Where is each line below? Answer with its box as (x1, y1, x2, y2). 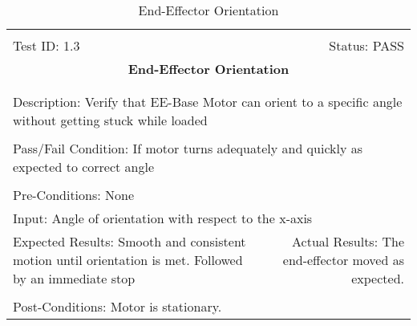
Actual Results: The (292, 232, 404, 251)
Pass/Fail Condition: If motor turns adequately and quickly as (13, 139, 363, 157)
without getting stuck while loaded (13, 111, 208, 129)
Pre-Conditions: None (13, 185, 135, 204)
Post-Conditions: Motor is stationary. (13, 297, 222, 316)
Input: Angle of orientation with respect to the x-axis (13, 209, 313, 227)
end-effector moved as (282, 251, 404, 269)
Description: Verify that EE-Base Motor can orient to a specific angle (13, 92, 403, 111)
